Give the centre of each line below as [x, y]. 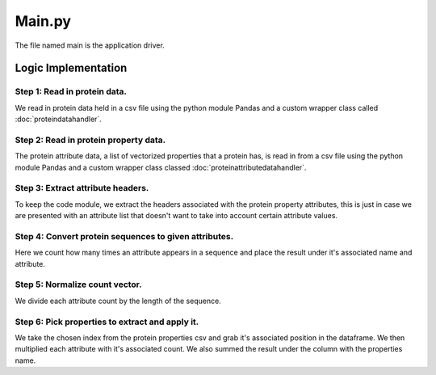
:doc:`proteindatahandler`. [59, 119]
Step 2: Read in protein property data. [90, 140]
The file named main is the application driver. [90, 45]
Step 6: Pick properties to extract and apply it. [107, 322]
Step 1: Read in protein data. [71, 91]
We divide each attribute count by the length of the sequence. [118, 301]
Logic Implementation [71, 68]
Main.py [43, 21]
